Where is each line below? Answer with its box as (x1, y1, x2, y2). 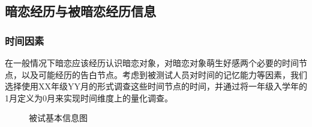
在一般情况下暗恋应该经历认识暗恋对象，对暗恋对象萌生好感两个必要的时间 (5, 57, 299, 69)
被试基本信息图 (29, 111, 88, 124)
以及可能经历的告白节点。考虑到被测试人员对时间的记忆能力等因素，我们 (21, 68, 307, 80)
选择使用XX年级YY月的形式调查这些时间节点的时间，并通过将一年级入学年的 (5, 80, 307, 92)
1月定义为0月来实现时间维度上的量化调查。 (5, 91, 173, 104)
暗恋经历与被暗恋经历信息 (5, 2, 156, 20)
